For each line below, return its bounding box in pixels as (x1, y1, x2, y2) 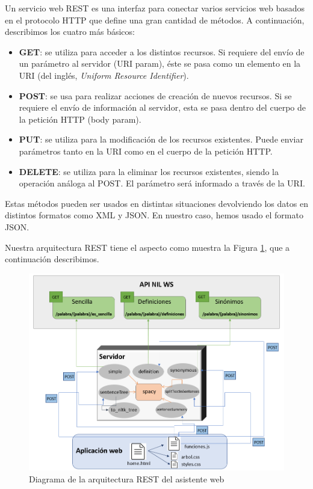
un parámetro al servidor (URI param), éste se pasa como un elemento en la (19, 57, 301, 70)
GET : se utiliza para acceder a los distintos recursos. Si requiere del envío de (19, 45, 305, 58)
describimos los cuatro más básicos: (5, 25, 135, 38)
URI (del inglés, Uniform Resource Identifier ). (19, 69, 189, 81)
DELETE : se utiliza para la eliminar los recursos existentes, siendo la (19, 165, 279, 177)
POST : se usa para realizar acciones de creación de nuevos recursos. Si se (19, 89, 292, 102)
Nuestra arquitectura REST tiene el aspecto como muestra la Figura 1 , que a (5, 241, 290, 253)
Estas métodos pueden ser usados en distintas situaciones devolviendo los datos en (5, 197, 308, 209)
